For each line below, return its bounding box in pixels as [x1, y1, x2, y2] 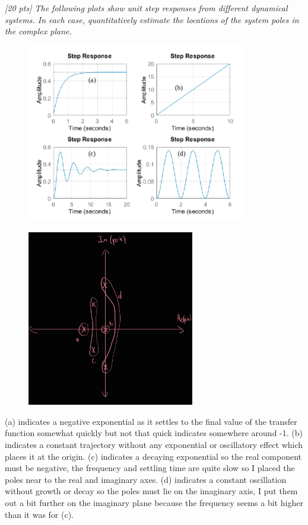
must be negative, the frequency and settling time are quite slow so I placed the [5, 462, 295, 474]
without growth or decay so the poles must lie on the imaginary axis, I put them [5, 485, 298, 497]
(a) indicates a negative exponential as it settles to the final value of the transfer [5, 415, 297, 427]
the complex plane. [5, 25, 72, 37]
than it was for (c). [5, 508, 74, 520]
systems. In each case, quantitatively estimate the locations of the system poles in [5, 13, 299, 25]
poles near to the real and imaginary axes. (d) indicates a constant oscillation [5, 473, 287, 485]
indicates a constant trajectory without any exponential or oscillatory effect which [5, 438, 303, 450]
